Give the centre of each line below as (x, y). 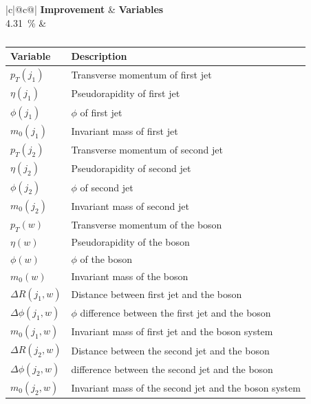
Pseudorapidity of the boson (130, 242)
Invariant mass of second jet (130, 205)
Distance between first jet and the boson (157, 294)
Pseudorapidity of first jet (126, 93)
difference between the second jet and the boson (172, 369)
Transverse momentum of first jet (141, 75)
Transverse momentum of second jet (147, 150)
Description (99, 56)
